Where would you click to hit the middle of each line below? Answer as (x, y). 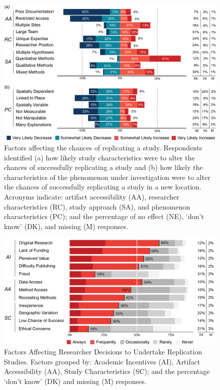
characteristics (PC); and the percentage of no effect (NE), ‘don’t (104, 216)
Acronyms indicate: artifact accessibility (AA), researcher (92, 197)
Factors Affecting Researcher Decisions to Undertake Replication (103, 351)
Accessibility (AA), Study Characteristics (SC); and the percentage (107, 371)
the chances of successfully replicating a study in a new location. (103, 187)
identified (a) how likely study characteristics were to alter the (99, 157)
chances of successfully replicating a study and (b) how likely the (103, 167)
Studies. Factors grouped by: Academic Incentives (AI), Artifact (102, 361)
